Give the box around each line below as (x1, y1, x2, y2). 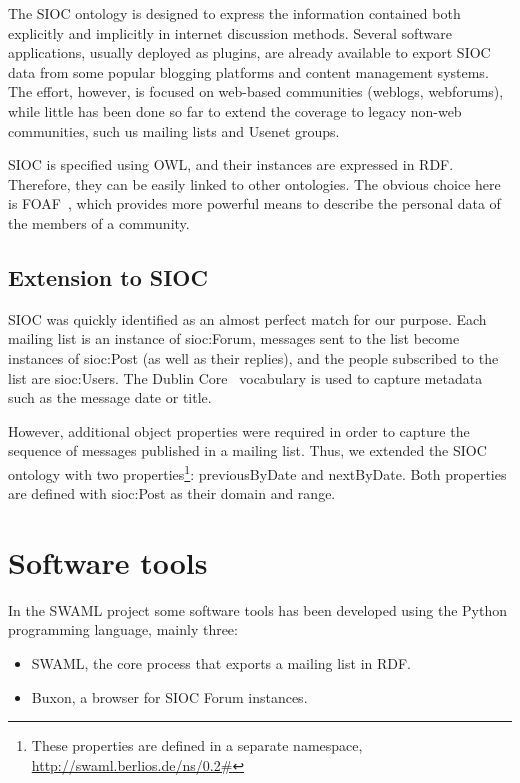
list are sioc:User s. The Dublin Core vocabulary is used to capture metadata (8, 367, 483, 388)
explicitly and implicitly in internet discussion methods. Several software (8, 22, 452, 43)
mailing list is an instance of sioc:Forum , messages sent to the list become (8, 328, 460, 349)
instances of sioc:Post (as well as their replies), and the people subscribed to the (8, 347, 499, 368)
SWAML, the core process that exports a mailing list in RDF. (31, 653, 411, 674)
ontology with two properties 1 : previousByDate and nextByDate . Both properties (8, 460, 507, 484)
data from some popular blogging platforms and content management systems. (8, 61, 489, 82)
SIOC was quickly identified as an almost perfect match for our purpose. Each (8, 308, 487, 329)
